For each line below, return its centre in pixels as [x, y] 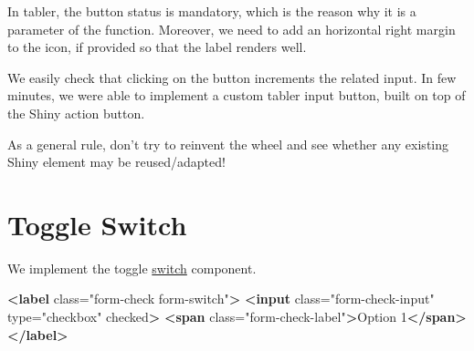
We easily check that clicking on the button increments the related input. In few [232, 77]
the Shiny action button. [76, 113]
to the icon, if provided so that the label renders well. [157, 47]
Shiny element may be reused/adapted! [116, 162]
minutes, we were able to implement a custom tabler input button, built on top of [237, 95]
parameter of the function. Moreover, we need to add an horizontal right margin [232, 29]
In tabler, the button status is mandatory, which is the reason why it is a [212, 11]
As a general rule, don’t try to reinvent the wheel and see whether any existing [228, 144]
